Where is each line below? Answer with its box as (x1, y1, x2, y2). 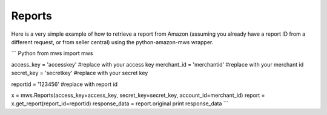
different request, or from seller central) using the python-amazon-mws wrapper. (11, 38, 214, 45)
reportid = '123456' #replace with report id (11, 80, 118, 88)
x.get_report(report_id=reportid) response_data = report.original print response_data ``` (11, 100, 229, 107)
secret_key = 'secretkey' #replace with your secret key (11, 70, 148, 77)
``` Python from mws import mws (11, 50, 93, 57)
